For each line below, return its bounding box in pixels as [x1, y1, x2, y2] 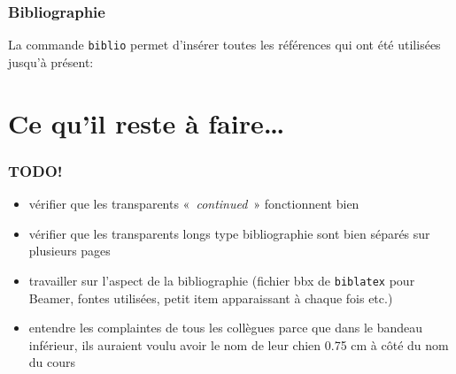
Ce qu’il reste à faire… [8, 104, 285, 141]
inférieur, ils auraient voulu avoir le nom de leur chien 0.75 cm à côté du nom [28, 335, 449, 354]
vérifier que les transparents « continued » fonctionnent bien [28, 195, 359, 213]
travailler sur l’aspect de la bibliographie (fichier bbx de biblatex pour [28, 271, 415, 289]
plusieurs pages [28, 241, 111, 260]
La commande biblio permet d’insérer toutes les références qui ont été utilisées [8, 35, 441, 54]
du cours [28, 353, 76, 371]
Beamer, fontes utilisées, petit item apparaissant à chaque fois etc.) [28, 288, 393, 307]
